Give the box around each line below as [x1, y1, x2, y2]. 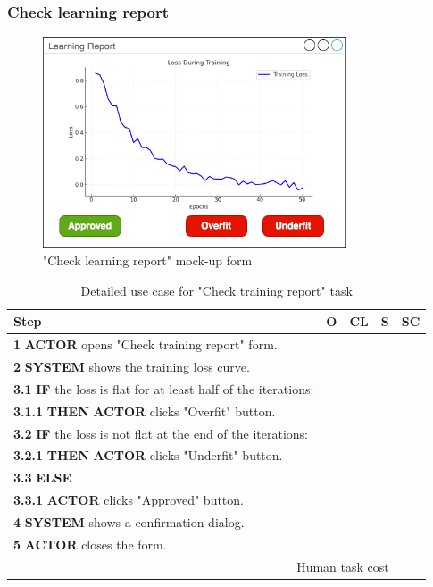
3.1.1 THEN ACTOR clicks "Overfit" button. [13, 401, 276, 420]
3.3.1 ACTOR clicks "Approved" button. [13, 491, 244, 509]
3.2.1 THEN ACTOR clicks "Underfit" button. [13, 446, 283, 465]
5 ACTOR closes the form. [13, 534, 167, 553]
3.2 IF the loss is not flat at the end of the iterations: [13, 423, 308, 442]
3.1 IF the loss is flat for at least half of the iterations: [13, 379, 314, 398]
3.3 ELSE [13, 468, 72, 487]
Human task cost [296, 557, 389, 575]
